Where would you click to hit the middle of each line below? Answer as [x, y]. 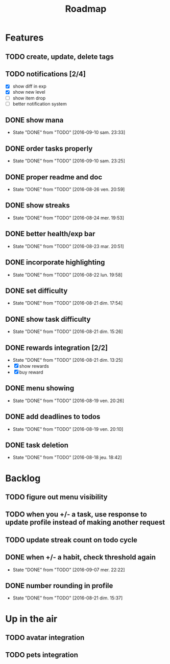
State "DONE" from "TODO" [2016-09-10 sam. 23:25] [69, 161]
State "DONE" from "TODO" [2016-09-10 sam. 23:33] [69, 132]
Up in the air [31, 619]
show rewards [34, 366]
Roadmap [86, 9]
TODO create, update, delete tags [59, 57]
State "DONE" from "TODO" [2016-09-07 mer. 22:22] [69, 570]
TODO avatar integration [45, 638]
